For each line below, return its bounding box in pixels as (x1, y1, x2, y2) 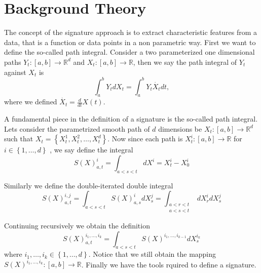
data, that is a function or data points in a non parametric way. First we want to (4, 36, 256, 47)
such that (4, 133, 33, 144)
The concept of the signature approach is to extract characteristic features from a (4, 27, 257, 37)
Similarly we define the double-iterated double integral (4, 180, 173, 190)
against (4, 66, 26, 77)
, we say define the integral (50, 144, 133, 155)
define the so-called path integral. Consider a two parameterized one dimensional (4, 47, 255, 57)
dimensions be (158, 123, 202, 134)
